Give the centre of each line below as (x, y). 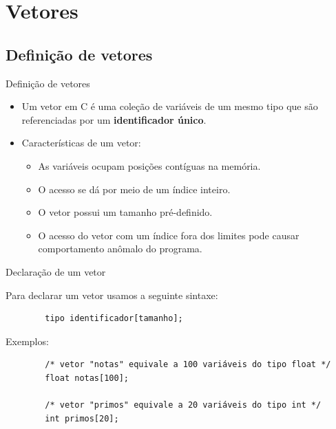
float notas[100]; (87, 378)
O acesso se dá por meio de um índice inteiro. (134, 189)
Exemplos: (27, 341)
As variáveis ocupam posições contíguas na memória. (149, 165)
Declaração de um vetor (56, 271)
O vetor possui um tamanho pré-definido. (125, 212)
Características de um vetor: (81, 143)
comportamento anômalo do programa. (120, 249)
